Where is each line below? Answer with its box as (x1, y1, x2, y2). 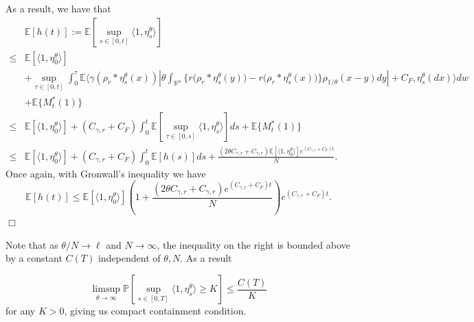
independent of (98, 251, 161, 265)
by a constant (5, 251, 63, 265)
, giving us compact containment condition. (64, 304, 247, 318)
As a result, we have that (5, 1, 111, 15)
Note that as (5, 237, 58, 251)
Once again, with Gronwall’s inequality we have (5, 166, 206, 180)
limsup (92, 284, 120, 295)
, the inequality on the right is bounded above (157, 237, 350, 251)
